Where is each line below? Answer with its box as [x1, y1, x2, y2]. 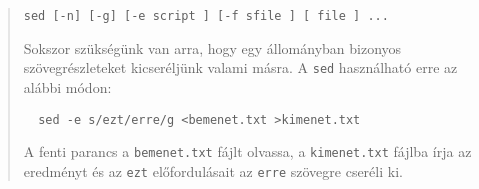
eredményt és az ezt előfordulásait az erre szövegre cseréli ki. [23, 160, 403, 181]
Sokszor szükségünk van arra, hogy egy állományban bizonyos [23, 37, 402, 58]
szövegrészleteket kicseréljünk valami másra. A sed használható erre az [23, 57, 458, 78]
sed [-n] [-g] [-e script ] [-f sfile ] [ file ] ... [23, 9, 389, 23]
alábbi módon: [23, 76, 112, 97]
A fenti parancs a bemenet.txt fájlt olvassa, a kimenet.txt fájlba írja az [23, 141, 472, 162]
